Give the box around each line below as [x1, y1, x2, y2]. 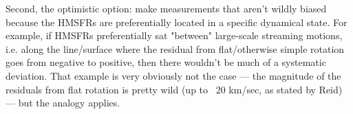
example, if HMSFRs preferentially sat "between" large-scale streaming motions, [6, 28, 343, 43]
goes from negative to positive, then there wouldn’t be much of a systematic [6, 55, 326, 69]
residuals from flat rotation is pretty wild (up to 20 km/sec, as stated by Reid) [6, 82, 343, 96]
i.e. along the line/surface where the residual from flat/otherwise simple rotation [6, 41, 345, 56]
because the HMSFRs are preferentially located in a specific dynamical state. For [6, 14, 347, 29]
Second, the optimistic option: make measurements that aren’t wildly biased [6, 1, 327, 15]
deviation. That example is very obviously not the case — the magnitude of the [6, 68, 341, 82]
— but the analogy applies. [6, 95, 120, 110]
